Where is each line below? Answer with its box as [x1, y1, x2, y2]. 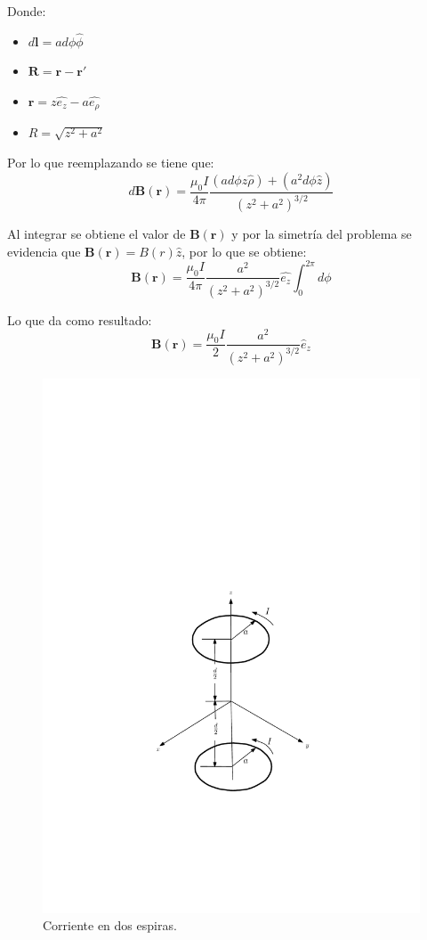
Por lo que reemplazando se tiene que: [7, 153, 214, 172]
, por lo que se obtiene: [181, 241, 307, 260]
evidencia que [7, 241, 81, 260]
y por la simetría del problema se [231, 225, 412, 243]
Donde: [7, 2, 46, 20]
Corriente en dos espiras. [43, 916, 177, 935]
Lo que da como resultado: [7, 310, 152, 329]
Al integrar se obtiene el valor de [7, 225, 186, 243]
